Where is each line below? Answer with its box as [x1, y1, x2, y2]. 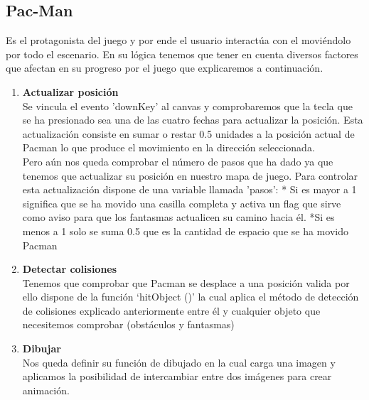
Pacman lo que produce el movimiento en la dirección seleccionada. [22, 140, 315, 155]
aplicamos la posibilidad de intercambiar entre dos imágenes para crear [22, 369, 332, 384]
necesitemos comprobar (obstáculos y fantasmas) [22, 317, 235, 332]
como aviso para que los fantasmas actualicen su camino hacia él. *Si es [22, 210, 335, 225]
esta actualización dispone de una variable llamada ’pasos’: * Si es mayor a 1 [22, 182, 357, 197]
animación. [22, 382, 70, 397]
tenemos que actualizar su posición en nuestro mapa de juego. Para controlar [22, 168, 358, 183]
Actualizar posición [22, 84, 119, 99]
